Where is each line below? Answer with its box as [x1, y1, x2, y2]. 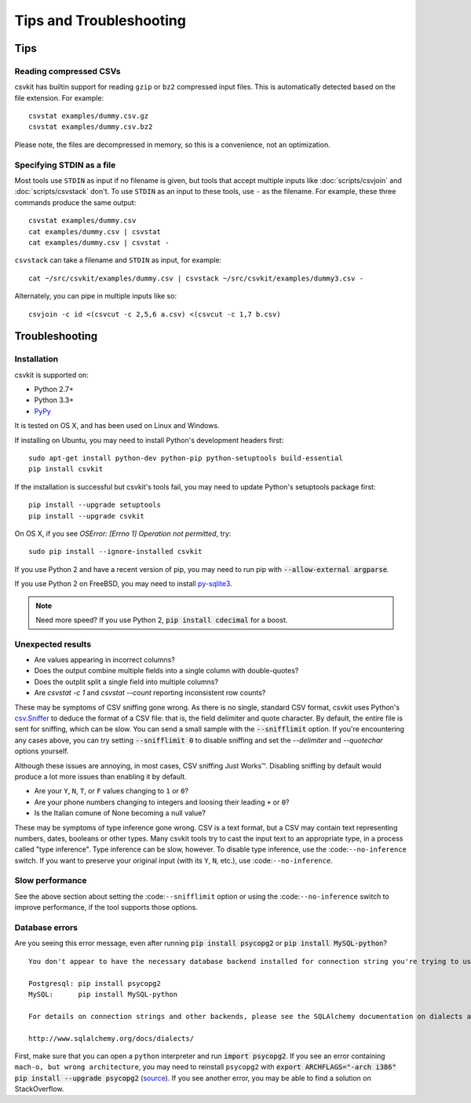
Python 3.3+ [34, 395, 75, 405]
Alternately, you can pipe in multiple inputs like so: [14, 291, 177, 301]
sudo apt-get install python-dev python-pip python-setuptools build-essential [28, 454, 343, 463]
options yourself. [14, 746, 69, 756]
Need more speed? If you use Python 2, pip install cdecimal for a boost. [35, 615, 288, 625]
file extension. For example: [14, 93, 104, 102]
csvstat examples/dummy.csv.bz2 [28, 123, 153, 131]
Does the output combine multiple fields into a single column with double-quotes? [34, 666, 299, 676]
